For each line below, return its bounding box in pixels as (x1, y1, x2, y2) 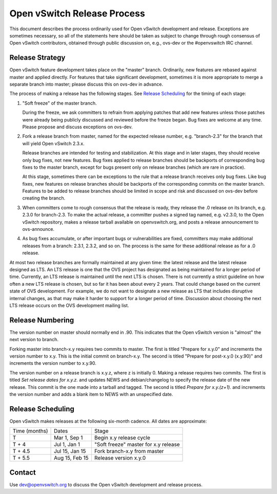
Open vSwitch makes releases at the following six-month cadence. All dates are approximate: (9, 418, 207, 424)
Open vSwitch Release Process (9, 8, 146, 19)
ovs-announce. (22, 226, 55, 232)
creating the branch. (22, 195, 66, 201)
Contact (9, 468, 36, 477)
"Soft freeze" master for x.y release (94, 441, 180, 448)
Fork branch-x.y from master (94, 448, 164, 455)
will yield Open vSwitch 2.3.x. (22, 140, 85, 146)
